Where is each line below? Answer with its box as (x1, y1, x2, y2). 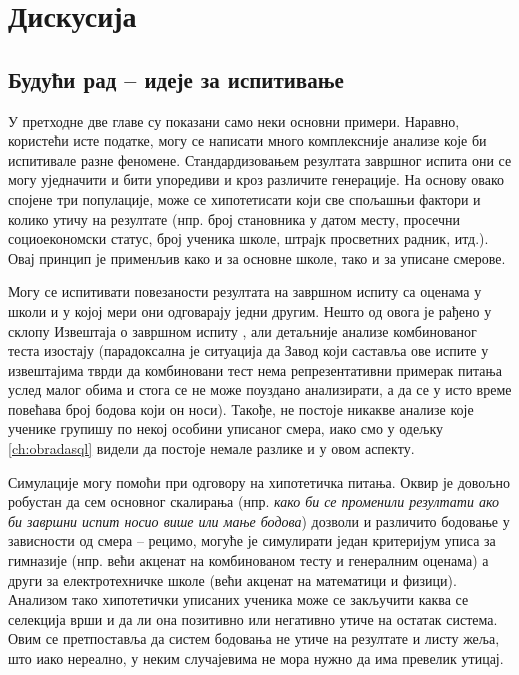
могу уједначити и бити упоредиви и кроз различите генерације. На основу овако (8, 169, 504, 190)
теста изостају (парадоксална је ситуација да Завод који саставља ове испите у (8, 340, 489, 361)
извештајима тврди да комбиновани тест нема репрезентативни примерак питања (8, 359, 502, 380)
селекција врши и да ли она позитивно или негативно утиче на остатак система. (8, 608, 498, 629)
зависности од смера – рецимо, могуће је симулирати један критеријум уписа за (8, 530, 496, 551)
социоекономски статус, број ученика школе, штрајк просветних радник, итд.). (8, 228, 489, 249)
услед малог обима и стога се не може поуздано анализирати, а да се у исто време (8, 379, 512, 400)
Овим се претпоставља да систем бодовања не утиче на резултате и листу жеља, (8, 628, 500, 649)
